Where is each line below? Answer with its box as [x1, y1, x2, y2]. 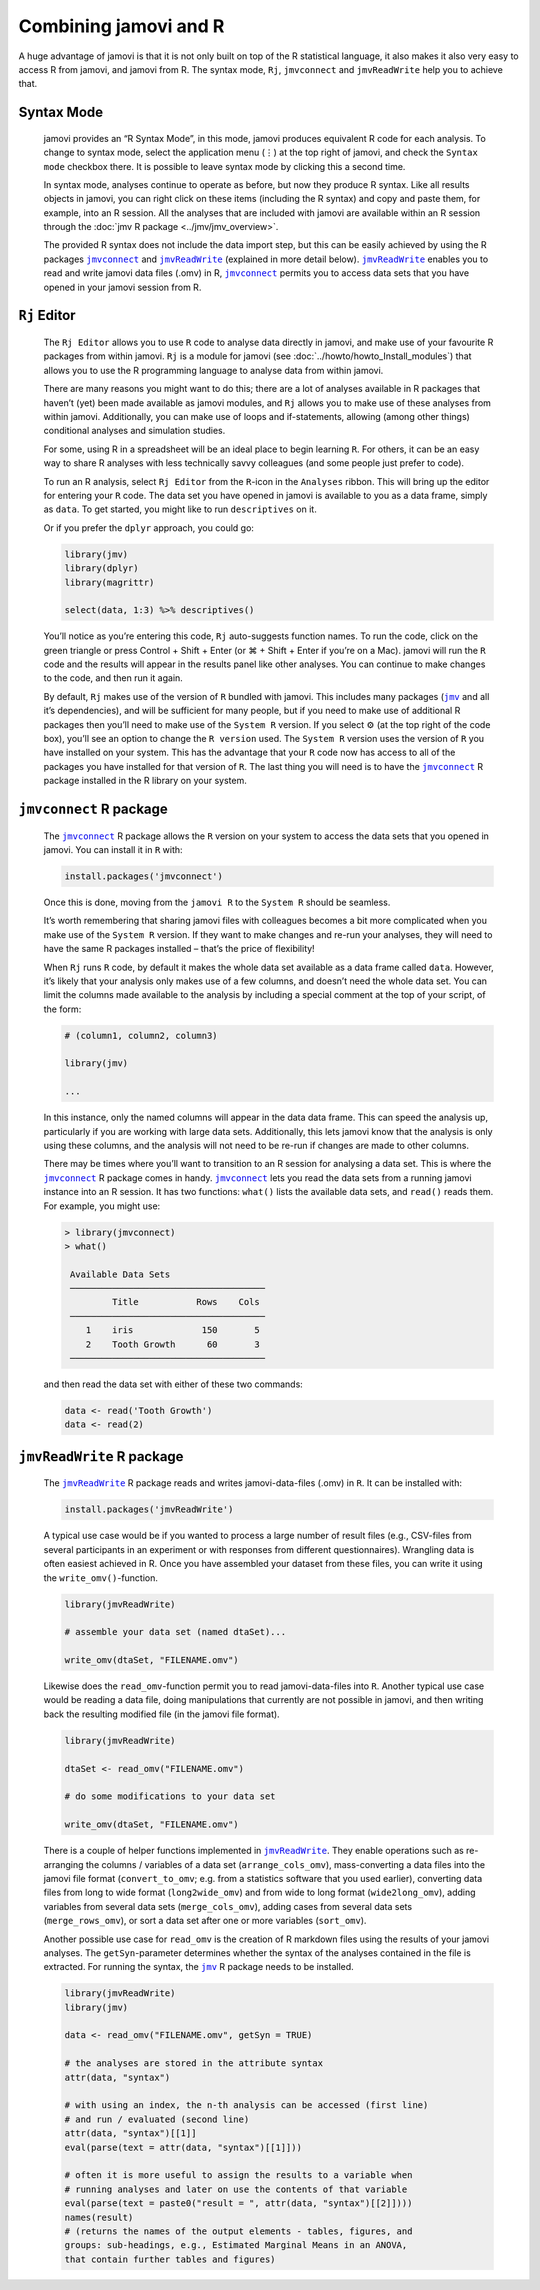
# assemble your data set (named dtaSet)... [64, 1626, 287, 1638]
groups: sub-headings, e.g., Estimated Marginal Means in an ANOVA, [64, 2240, 408, 2251]
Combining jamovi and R [18, 15, 225, 37]
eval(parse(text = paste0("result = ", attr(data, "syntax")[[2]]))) [64, 2198, 413, 2209]
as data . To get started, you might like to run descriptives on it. [43, 503, 317, 515]
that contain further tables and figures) [64, 2253, 276, 2265]
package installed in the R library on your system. [43, 775, 247, 787]
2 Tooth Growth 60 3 [85, 1338, 260, 1350]
